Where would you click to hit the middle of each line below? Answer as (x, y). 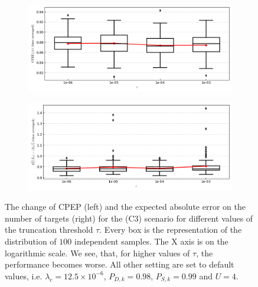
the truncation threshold (49, 230)
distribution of (31, 241)
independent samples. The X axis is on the (151, 241)
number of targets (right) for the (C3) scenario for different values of (129, 218)
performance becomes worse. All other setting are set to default (120, 264)
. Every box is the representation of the (171, 230)
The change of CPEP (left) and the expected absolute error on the (125, 207)
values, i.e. (24, 276)
